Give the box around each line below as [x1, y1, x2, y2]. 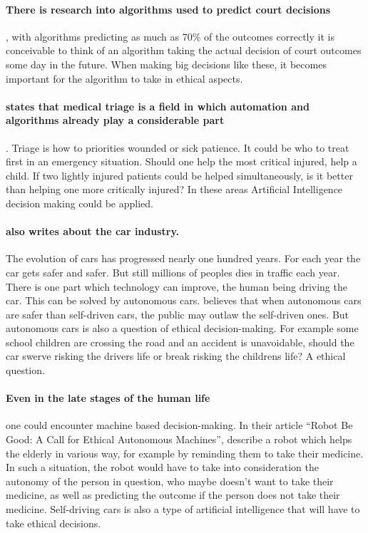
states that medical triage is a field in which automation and [6, 98, 310, 113]
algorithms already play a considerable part [6, 113, 225, 128]
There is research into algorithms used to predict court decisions [6, 1, 331, 16]
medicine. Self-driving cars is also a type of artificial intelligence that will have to [6, 502, 360, 517]
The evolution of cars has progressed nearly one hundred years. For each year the [6, 251, 361, 266]
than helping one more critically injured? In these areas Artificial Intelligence [6, 182, 343, 197]
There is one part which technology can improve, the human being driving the [6, 279, 347, 294]
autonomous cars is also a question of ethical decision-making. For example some [6, 321, 359, 336]
